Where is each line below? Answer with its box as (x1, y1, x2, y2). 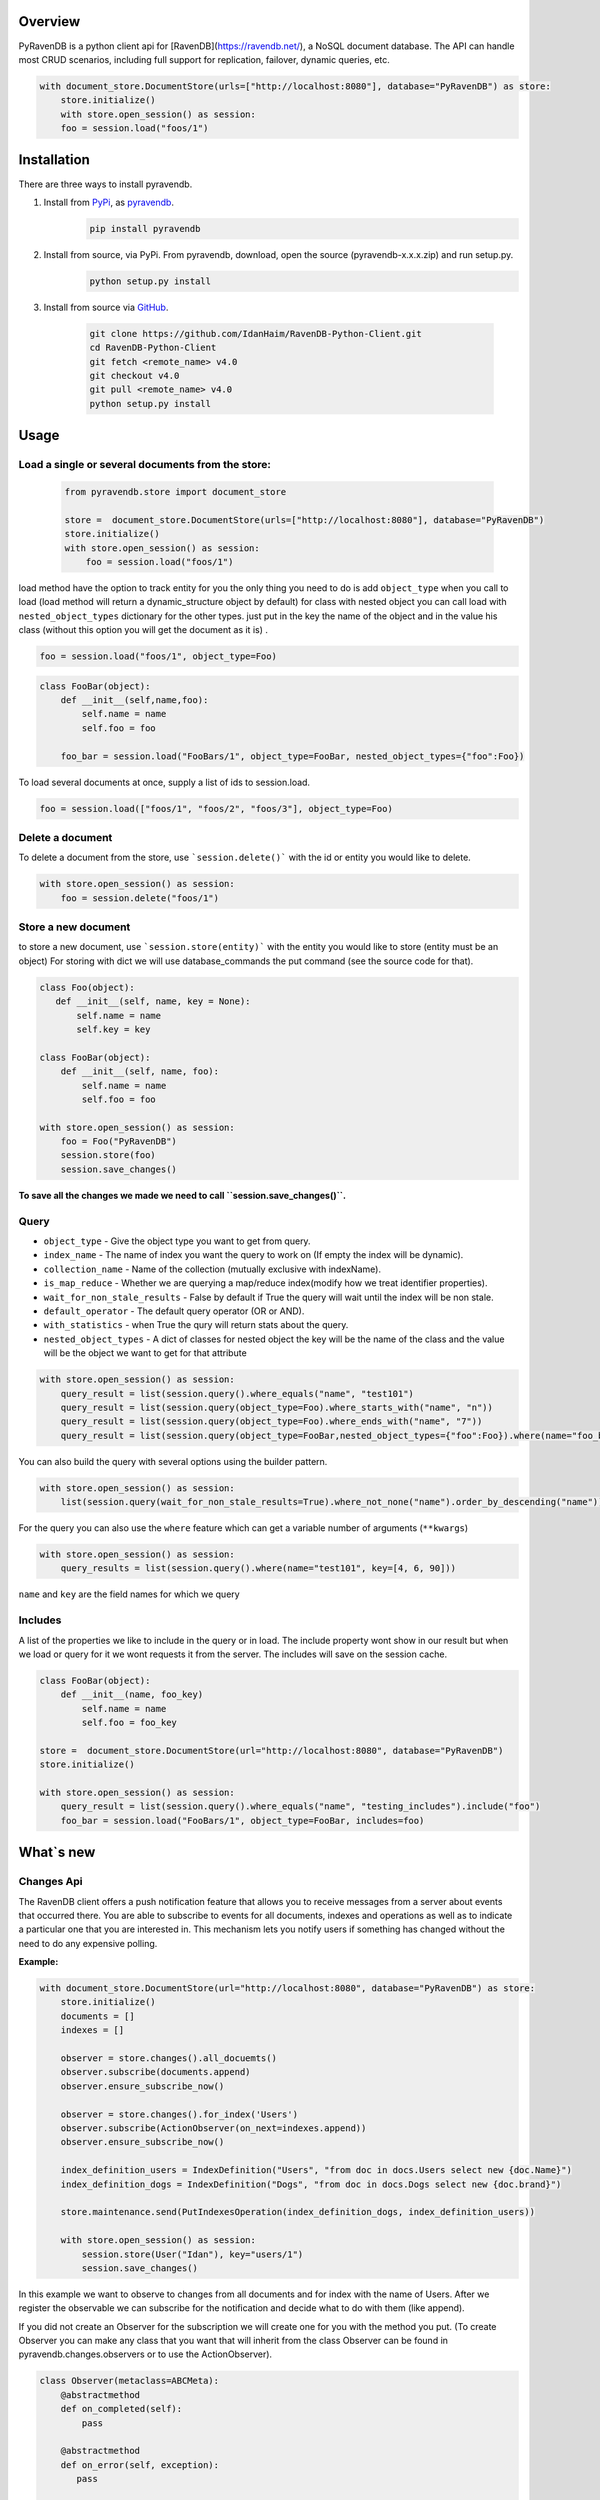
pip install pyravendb (89, 223, 201, 234)
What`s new (18, 1844, 96, 1861)
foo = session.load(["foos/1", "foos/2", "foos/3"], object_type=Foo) (39, 803, 394, 814)
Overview (18, 13, 81, 30)
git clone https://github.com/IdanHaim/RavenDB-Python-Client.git (89, 328, 422, 339)
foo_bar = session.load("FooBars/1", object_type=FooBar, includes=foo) (60, 1815, 425, 1826)
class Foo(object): (39, 981, 135, 993)
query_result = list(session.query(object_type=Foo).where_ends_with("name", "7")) (60, 1416, 483, 1427)
